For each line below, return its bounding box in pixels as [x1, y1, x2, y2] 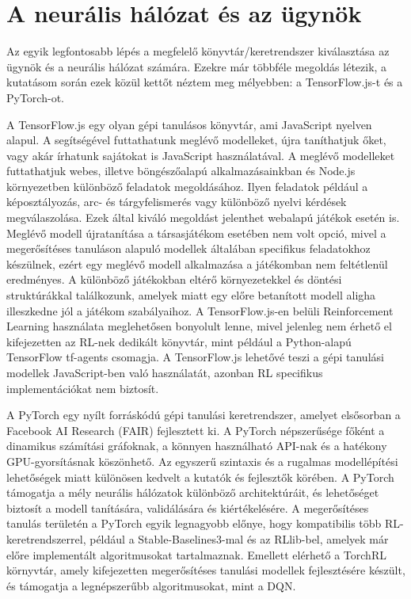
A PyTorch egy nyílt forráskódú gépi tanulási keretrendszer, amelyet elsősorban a [6, 406, 401, 423]
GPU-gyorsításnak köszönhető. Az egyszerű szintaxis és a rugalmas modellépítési [6, 452, 398, 469]
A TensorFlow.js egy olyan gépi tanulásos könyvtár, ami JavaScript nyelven [6, 116, 372, 132]
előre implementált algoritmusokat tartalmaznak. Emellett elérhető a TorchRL [6, 546, 386, 563]
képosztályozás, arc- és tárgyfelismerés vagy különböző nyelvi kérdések [6, 193, 347, 210]
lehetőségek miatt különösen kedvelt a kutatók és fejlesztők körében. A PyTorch [6, 468, 394, 485]
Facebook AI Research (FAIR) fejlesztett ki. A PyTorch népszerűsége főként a [6, 422, 385, 438]
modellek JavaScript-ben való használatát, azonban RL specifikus [6, 364, 323, 380]
